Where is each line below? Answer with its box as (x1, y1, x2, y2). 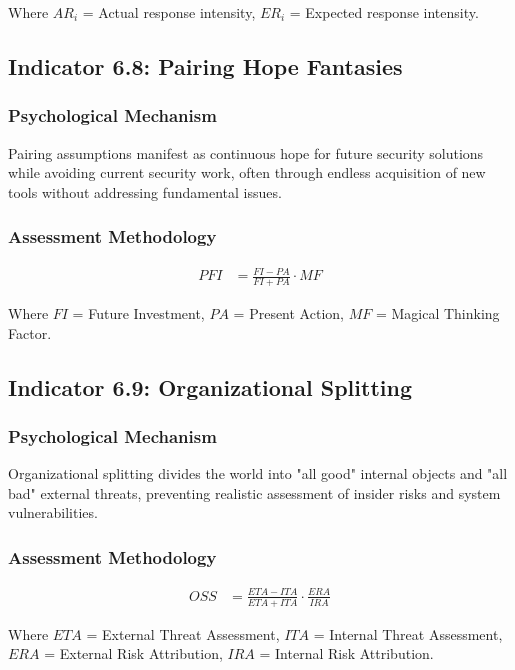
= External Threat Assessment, (86, 623, 280, 644)
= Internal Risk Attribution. (259, 643, 434, 664)
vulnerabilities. (8, 502, 98, 523)
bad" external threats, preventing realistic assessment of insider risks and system (8, 482, 501, 503)
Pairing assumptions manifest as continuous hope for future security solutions (8, 142, 484, 163)
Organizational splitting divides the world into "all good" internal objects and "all (8, 463, 508, 484)
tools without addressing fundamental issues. (8, 181, 282, 202)
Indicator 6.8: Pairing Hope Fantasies (8, 50, 403, 81)
